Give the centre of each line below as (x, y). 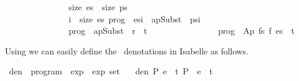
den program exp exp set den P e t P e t (111, 71)
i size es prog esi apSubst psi (134, 18)
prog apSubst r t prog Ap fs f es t (181, 31)
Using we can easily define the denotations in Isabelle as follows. (127, 50)
